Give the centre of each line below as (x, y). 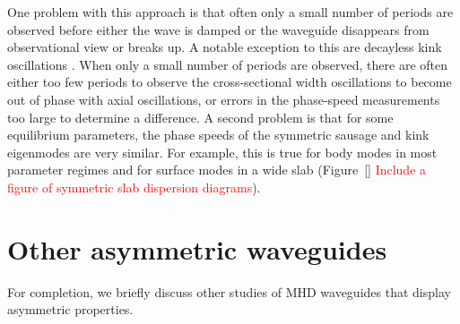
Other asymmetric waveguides (197, 248)
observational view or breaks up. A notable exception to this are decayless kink (225, 47)
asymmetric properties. (70, 309)
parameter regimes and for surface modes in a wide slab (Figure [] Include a (217, 170)
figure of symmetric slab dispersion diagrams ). (134, 187)
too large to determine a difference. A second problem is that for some (200, 117)
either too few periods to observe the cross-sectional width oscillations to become (230, 82)
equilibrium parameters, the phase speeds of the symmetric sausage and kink (218, 135)
